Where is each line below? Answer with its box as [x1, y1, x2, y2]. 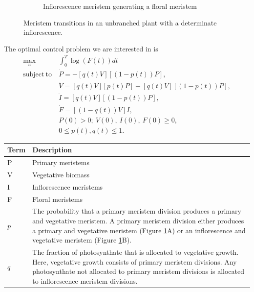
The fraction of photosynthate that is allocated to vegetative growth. [32, 247, 239, 257]
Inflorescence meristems [32, 181, 103, 192]
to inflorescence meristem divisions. [32, 275, 138, 286]
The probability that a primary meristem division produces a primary [32, 206, 241, 216]
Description [32, 145, 72, 155]
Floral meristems [32, 194, 83, 204]
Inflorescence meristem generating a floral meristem [43, 1, 197, 11]
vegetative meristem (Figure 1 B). [32, 235, 132, 245]
